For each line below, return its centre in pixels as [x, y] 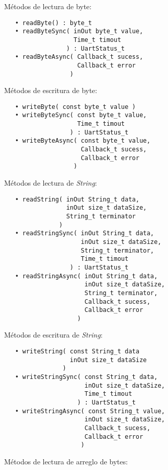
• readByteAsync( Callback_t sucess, [79, 57]
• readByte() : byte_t [53, 23]
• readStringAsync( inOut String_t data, [86, 276]
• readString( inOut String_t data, [77, 199]
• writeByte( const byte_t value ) [75, 107]
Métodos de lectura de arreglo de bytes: [66, 461]
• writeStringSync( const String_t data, [86, 377]
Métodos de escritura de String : [53, 335]
